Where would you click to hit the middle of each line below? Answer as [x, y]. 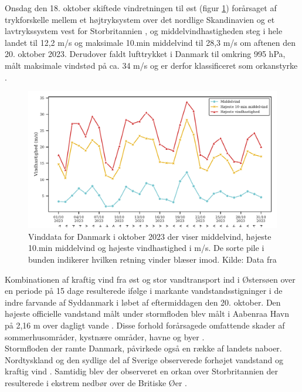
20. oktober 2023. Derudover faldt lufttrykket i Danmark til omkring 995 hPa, [145, 54]
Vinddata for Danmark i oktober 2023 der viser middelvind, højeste [150, 236]
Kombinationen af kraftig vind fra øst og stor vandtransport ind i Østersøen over [150, 279]
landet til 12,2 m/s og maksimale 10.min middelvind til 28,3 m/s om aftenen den [150, 42]
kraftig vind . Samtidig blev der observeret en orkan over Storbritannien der [141, 371]
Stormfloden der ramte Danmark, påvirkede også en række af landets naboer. [143, 348]
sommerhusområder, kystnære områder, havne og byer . [105, 336]
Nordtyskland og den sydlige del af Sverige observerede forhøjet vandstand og [144, 359]
